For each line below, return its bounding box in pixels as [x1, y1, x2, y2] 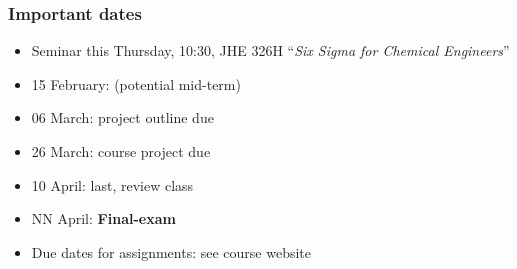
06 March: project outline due [31, 107, 214, 128]
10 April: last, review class [31, 174, 194, 195]
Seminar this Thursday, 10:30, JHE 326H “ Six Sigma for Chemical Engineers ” [31, 40, 510, 61]
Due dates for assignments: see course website [31, 241, 311, 262]
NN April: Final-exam [31, 208, 176, 229]
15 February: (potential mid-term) [31, 73, 241, 94]
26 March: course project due [31, 141, 211, 161]
